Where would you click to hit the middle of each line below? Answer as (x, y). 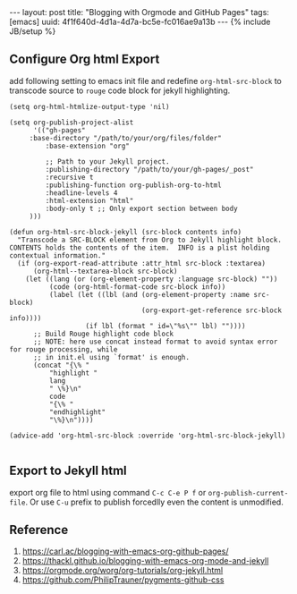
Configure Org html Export (85, 59)
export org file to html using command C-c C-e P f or (108, 492)
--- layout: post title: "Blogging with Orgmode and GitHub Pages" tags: (140, 12)
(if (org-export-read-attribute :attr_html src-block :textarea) (142, 263)
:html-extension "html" (89, 200)
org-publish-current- (248, 493)
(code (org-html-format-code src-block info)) (137, 287)
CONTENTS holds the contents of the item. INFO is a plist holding (140, 248)
